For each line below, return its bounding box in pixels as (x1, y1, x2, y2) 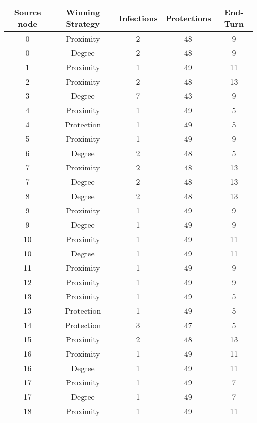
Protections (165, 12, 211, 24)
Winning (66, 6, 100, 18)
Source (14, 6, 41, 18)
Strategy (66, 18, 100, 29)
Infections (119, 12, 158, 24)
